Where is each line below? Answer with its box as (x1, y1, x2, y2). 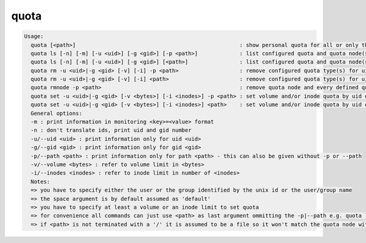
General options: (30, 110, 82, 117)
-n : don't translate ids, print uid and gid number (30, 127, 192, 134)
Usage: (24, 33, 44, 40)
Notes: (30, 178, 51, 185)
